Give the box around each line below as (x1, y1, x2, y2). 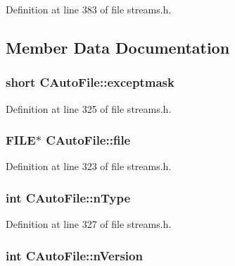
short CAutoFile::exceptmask (6, 73, 174, 91)
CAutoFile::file (46, 131, 131, 149)
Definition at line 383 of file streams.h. (6, 2, 172, 16)
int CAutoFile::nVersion (6, 246, 143, 264)
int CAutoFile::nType (6, 188, 131, 206)
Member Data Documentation (6, 36, 230, 58)
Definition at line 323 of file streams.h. (6, 159, 172, 174)
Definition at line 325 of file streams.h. (6, 101, 172, 116)
